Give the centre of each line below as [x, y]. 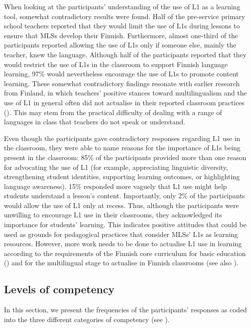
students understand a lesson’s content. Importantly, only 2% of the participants [125, 196]
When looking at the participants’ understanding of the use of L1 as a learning [122, 6]
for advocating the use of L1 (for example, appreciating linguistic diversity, [116, 167]
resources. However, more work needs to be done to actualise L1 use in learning [123, 244]
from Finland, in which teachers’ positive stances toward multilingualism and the [125, 93]
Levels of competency [59, 289]
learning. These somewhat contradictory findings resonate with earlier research [122, 83]
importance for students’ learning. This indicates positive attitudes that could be [125, 224]
